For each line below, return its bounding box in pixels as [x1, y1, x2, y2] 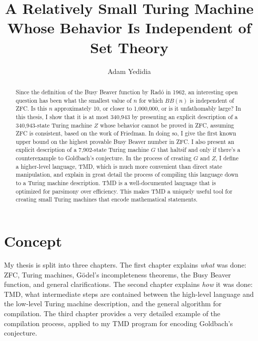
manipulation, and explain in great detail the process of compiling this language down [15, 170, 239, 179]
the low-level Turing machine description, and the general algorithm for [4, 298, 222, 309]
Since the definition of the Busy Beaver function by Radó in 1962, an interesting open [15, 87, 238, 96]
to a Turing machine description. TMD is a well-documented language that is [15, 179, 216, 187]
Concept [4, 231, 62, 251]
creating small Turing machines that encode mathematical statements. [15, 195, 198, 204]
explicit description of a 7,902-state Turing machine [15, 145, 149, 154]
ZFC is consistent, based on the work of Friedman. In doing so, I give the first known [15, 129, 237, 137]
